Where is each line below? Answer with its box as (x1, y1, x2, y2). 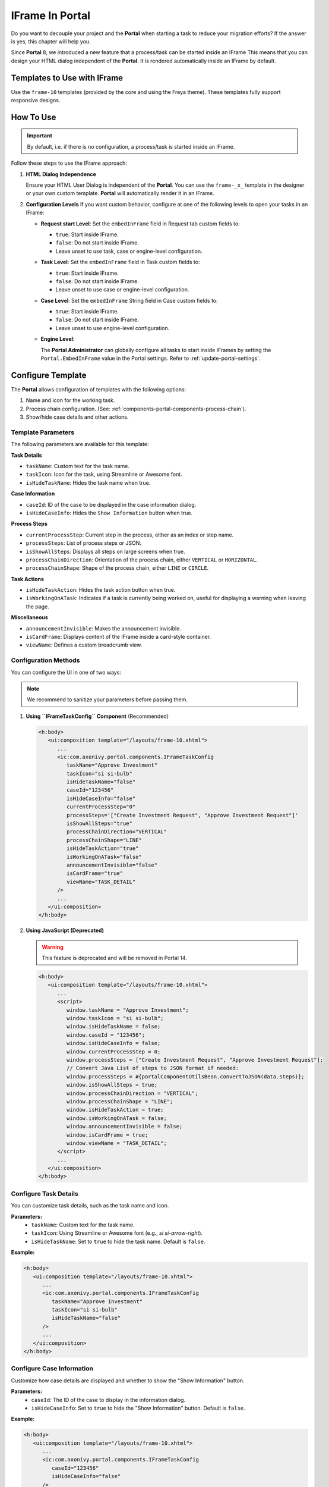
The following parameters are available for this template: (11, 441, 149, 448)
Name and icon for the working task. (26, 397, 115, 404)
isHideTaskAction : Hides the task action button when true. (26, 586, 176, 594)
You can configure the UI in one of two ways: (11, 669, 122, 676)
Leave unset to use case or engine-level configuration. (55, 286, 189, 293)
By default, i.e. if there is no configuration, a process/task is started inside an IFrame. (27, 143, 235, 150)
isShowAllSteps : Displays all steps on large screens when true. (26, 548, 185, 555)
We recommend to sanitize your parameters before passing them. (27, 696, 188, 703)
